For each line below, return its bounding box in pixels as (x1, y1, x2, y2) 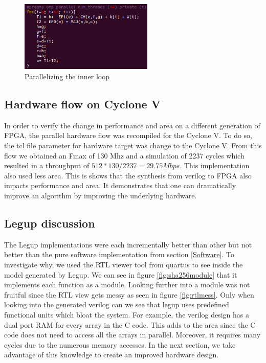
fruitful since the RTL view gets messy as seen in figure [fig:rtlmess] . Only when (4, 289, 254, 300)
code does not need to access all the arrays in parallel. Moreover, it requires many (4, 329, 261, 340)
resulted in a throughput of (4, 160, 90, 171)
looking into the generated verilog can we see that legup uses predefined (4, 299, 229, 310)
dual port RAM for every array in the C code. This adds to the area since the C (4, 319, 256, 330)
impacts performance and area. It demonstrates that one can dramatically (4, 180, 236, 191)
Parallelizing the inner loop (25, 71, 109, 82)
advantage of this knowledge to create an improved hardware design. (4, 349, 219, 360)
